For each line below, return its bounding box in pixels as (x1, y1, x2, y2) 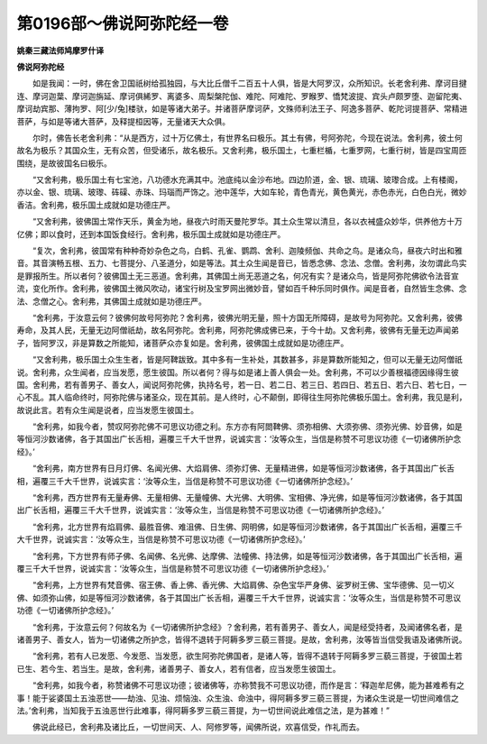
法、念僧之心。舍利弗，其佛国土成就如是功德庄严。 (16, 296, 207, 307)
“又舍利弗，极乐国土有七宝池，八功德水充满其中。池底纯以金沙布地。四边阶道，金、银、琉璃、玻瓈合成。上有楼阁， (32, 174, 464, 185)
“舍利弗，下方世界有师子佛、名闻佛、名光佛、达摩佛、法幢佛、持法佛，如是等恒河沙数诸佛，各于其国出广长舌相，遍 (32, 550, 464, 561)
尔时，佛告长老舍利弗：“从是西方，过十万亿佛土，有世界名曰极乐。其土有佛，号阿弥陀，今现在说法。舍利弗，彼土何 (32, 132, 464, 143)
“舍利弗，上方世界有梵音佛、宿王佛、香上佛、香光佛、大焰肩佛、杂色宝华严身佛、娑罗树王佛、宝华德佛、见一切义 (32, 580, 455, 591)
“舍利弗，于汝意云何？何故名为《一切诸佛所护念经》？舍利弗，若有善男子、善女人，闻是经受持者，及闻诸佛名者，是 (32, 621, 464, 632)
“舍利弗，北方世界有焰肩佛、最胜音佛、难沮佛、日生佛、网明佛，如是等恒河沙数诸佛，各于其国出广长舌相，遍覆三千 (32, 521, 464, 532)
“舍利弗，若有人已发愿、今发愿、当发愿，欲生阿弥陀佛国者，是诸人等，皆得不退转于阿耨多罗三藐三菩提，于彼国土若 (32, 650, 464, 662)
